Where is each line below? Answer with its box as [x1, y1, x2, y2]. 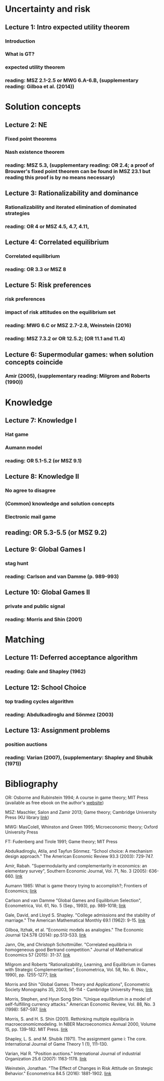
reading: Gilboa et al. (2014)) [5, 83, 74, 90]
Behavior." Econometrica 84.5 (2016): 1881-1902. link [5, 1070, 112, 1076]
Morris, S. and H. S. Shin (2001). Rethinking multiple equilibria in [5, 1016, 134, 1022]
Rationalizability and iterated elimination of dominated [5, 203, 137, 210]
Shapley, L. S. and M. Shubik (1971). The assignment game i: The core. [5, 1035, 147, 1042]
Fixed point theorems [5, 135, 57, 142]
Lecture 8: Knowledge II [5, 472, 79, 481]
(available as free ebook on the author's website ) [5, 800, 104, 806]
